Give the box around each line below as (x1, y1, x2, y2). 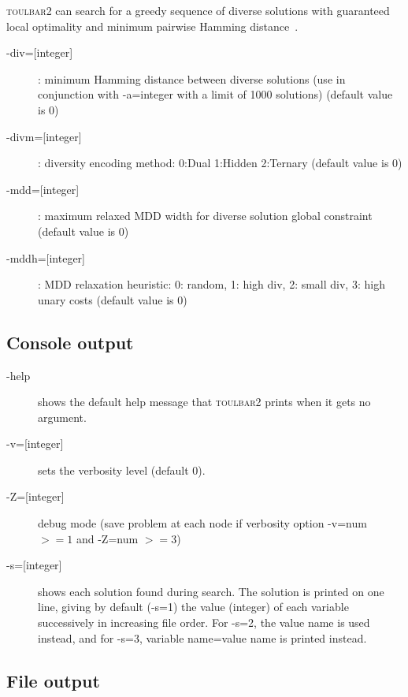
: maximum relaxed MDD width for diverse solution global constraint (38, 207, 373, 224)
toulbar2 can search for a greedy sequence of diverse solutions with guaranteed (6, 2, 390, 18)
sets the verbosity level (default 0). (38, 461, 206, 478)
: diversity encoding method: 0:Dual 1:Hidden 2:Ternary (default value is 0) (38, 155, 402, 171)
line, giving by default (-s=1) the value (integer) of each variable (38, 598, 349, 615)
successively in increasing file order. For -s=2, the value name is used (38, 614, 370, 631)
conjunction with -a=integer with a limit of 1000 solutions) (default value (38, 86, 393, 102)
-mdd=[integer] (6, 181, 80, 197)
